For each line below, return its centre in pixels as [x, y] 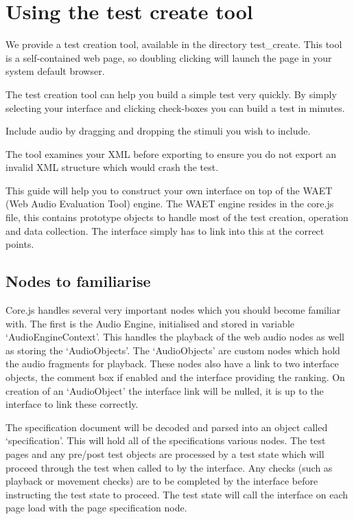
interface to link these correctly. [72, 404]
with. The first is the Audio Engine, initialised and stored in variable [150, 323]
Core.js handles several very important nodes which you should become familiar [173, 310]
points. [20, 244]
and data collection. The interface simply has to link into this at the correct [165, 230]
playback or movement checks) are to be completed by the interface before [162, 481]
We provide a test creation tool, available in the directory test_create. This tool [174, 44]
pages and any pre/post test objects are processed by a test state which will [165, 453]
